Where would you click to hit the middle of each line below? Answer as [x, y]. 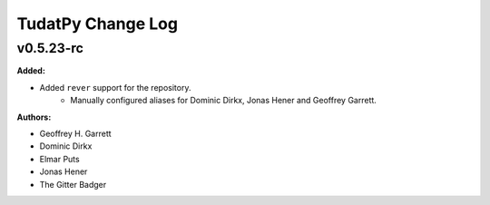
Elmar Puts [60, 159]
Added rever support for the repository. [115, 87]
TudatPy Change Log [98, 24]
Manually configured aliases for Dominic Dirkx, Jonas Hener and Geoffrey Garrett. [223, 101]
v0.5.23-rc [50, 48]
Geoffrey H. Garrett [76, 133]
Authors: [34, 117]
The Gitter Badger [73, 184]
